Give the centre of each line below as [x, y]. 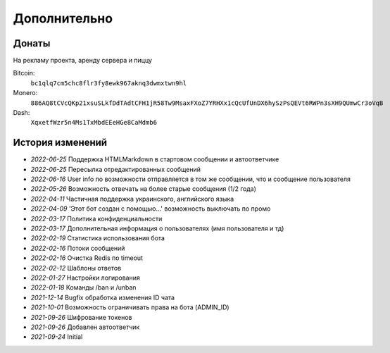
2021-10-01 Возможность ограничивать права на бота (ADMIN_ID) [130, 307]
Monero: [25, 93]
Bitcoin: [24, 73]
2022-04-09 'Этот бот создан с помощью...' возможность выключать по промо [151, 209]
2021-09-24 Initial [57, 337]
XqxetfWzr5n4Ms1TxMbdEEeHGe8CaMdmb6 [94, 123]
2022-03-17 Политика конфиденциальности [96, 218]
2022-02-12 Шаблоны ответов [76, 268]
